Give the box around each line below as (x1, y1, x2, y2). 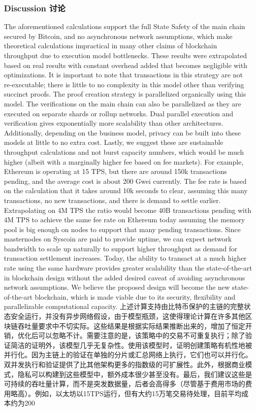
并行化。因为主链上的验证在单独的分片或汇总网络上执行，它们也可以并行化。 (4, 349, 252, 360)
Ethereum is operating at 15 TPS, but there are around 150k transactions (4, 166, 227, 176)
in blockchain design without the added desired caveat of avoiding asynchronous (4, 272, 245, 282)
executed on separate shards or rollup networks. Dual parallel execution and (4, 108, 233, 118)
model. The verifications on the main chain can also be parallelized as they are (4, 98, 241, 108)
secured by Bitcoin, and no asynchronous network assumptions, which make (4, 31, 232, 41)
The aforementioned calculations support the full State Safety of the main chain (4, 21, 245, 32)
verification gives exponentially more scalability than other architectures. (4, 118, 224, 128)
